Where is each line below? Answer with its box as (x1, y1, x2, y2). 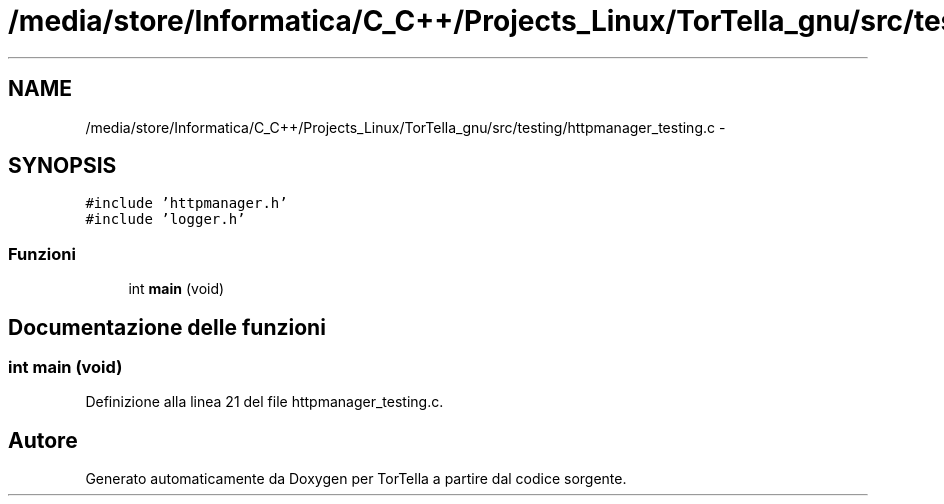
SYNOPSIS (8, 153, 117, 179)
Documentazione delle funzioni (8, 314, 326, 340)
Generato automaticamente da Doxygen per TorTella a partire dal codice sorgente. (85, 470, 627, 488)
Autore (8, 427, 78, 453)
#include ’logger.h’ (85, 211, 246, 228)
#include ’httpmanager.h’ (85, 195, 288, 212)
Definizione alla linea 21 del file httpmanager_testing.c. (85, 393, 444, 411)
